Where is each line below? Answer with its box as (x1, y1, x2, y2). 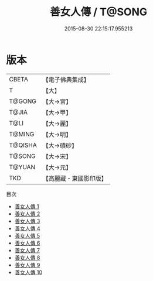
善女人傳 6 (14, 239, 40, 246)
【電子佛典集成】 (42, 76, 90, 84)
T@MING (9, 130, 35, 138)
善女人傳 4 (14, 225, 40, 232)
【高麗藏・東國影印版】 (42, 174, 107, 182)
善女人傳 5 (14, 232, 40, 239)
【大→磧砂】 (42, 141, 78, 149)
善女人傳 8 (14, 254, 40, 261)
